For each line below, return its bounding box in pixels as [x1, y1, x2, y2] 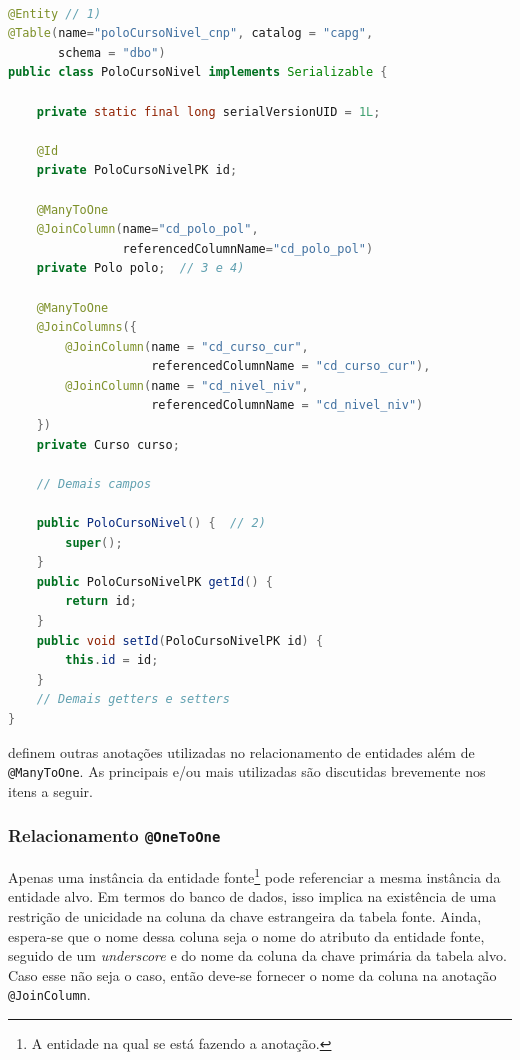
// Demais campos [36, 476, 152, 491]
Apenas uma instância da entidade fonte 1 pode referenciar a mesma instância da [8, 864, 501, 887]
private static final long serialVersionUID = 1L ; [36, 104, 381, 119]
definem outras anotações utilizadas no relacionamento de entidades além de [8, 741, 475, 762]
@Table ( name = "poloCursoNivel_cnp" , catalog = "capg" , [8, 26, 374, 41]
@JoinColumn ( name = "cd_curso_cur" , [65, 339, 309, 354]
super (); [65, 535, 123, 550]
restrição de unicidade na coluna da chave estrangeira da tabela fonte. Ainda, [8, 906, 482, 927]
